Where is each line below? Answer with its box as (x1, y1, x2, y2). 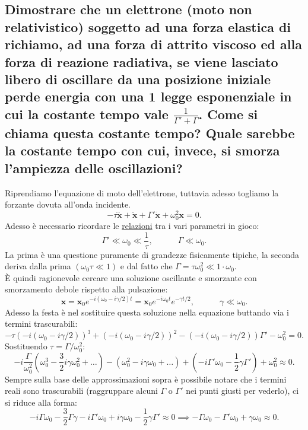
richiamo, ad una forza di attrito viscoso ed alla (5, 35, 302, 53)
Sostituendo (5, 340, 47, 352)
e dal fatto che (120, 260, 173, 272)
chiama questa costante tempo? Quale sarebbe (5, 123, 295, 142)
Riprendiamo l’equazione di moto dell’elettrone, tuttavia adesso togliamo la (5, 186, 279, 199)
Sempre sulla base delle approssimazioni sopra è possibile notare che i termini (5, 372, 287, 385)
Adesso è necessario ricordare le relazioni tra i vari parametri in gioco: (5, 219, 259, 231)
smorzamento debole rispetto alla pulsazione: (5, 283, 168, 295)
